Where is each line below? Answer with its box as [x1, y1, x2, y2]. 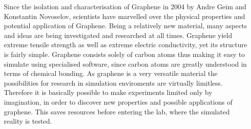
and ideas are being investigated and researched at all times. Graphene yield [4, 30, 232, 40]
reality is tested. [4, 116, 52, 126]
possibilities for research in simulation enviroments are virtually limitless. [4, 77, 223, 88]
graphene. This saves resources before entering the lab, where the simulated [4, 106, 230, 116]
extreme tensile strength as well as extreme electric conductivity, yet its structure [4, 39, 248, 50]
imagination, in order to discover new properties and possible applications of [4, 96, 233, 107]
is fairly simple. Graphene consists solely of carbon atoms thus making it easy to [4, 49, 245, 59]
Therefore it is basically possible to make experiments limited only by [4, 87, 212, 97]
